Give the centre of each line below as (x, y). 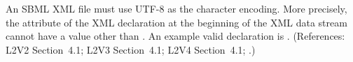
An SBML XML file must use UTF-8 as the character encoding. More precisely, (176, 8)
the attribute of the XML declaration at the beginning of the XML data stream (176, 22)
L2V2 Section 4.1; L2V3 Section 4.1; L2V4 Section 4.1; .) (131, 49)
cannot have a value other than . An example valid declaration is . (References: (175, 36)
